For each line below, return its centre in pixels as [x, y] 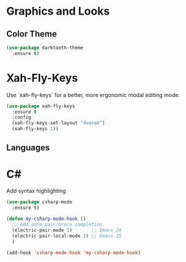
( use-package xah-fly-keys [41, 106]
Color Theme [32, 34]
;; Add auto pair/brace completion [57, 225]
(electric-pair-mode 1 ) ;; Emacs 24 [67, 230]
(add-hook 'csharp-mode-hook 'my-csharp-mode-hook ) [73, 253]
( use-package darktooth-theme [45, 48]
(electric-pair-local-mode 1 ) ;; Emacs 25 [67, 236]
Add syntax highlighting [36, 191]
